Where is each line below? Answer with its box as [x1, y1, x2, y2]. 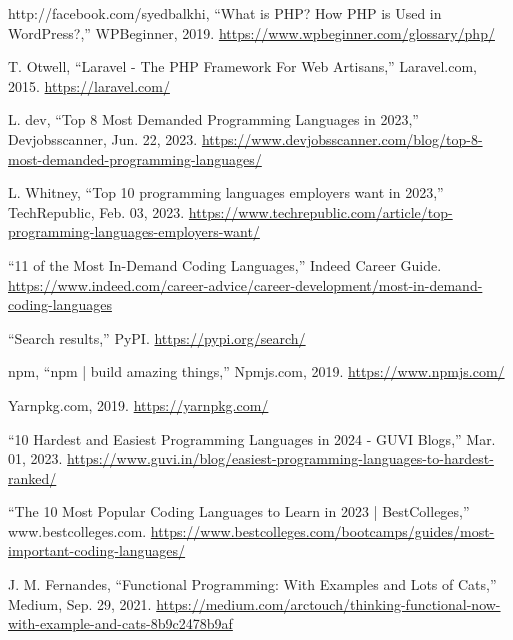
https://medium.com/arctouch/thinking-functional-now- [156, 593, 501, 614]
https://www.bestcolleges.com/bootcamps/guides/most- [150, 520, 495, 541]
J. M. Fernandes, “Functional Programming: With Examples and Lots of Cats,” [8, 574, 497, 595]
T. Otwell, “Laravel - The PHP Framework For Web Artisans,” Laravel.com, [8, 56, 477, 77]
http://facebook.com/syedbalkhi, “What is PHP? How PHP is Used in [8, 3, 442, 23]
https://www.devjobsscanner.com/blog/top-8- [201, 128, 483, 149]
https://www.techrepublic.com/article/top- [188, 201, 453, 222]
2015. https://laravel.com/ [8, 75, 170, 96]
